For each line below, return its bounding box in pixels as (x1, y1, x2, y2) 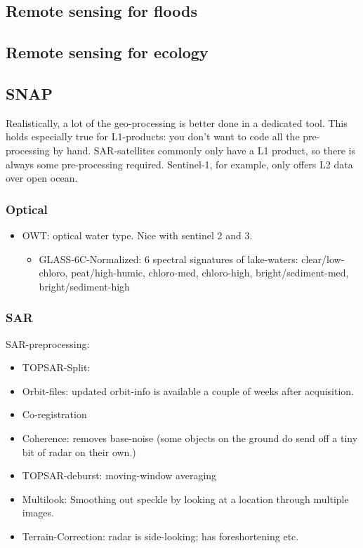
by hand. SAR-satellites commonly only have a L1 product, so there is (53, 142, 355, 157)
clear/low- (301, 251, 345, 266)
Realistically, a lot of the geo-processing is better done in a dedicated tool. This (6, 115, 348, 130)
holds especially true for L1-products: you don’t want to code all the (6, 129, 300, 144)
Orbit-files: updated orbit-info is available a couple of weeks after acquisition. (22, 383, 354, 398)
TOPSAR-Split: (22, 360, 91, 375)
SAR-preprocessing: (6, 336, 90, 351)
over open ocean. (6, 171, 78, 185)
